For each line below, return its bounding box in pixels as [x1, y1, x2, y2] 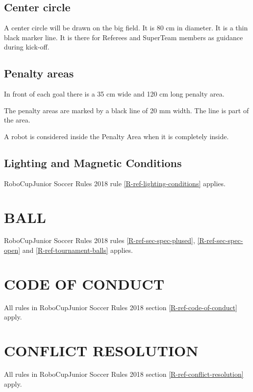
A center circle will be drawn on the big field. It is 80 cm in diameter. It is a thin [4, 23, 248, 33]
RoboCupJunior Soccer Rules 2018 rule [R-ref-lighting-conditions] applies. [4, 178, 226, 188]
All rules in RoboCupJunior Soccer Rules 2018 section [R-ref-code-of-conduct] [4, 302, 238, 312]
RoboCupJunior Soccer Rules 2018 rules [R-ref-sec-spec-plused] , [4, 235, 195, 245]
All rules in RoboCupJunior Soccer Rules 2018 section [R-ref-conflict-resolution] [4, 369, 244, 379]
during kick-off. [4, 42, 50, 52]
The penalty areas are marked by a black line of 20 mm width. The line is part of [4, 105, 249, 115]
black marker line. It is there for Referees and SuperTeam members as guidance [4, 32, 243, 42]
